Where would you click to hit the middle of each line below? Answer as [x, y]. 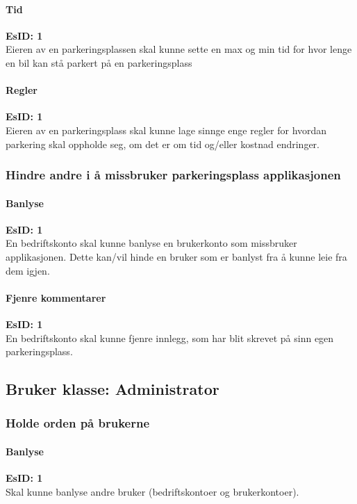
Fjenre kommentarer [56, 297]
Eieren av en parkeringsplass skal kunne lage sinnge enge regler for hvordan [166, 130]
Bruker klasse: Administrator [113, 389]
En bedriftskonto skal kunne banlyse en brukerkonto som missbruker [151, 243]
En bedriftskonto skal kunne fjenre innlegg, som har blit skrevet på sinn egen [170, 338]
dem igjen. [28, 270]
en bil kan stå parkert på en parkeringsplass [99, 62]
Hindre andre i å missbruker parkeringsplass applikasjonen [173, 175]
